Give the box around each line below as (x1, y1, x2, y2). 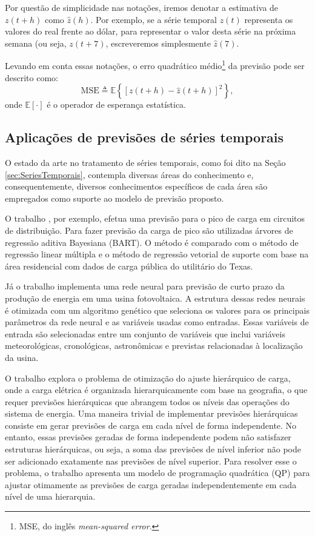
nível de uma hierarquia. (5, 490, 96, 503)
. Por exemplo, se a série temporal (90, 13, 217, 25)
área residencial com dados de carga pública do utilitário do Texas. (5, 259, 253, 272)
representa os (244, 13, 293, 25)
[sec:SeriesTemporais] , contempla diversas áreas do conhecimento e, (5, 168, 254, 180)
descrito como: (5, 71, 58, 84)
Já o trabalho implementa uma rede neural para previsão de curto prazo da (5, 280, 285, 293)
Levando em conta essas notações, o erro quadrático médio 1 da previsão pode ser (5, 58, 305, 72)
